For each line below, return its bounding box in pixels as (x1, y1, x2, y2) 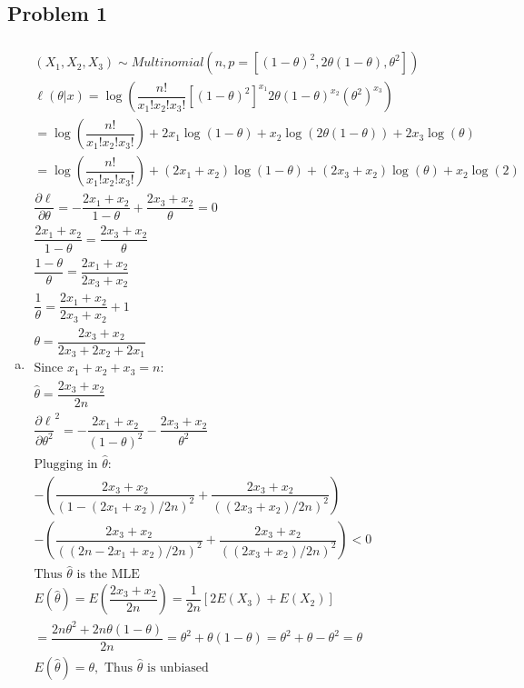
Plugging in (34, 457, 98, 471)
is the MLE (76, 568, 140, 582)
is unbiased (147, 661, 209, 674)
